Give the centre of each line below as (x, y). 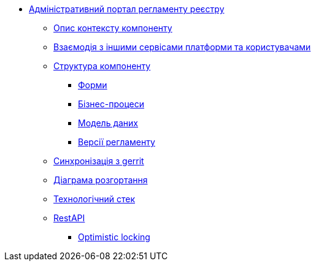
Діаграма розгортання (101, 180)
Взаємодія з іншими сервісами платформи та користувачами (182, 47)
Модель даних (108, 123)
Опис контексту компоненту (113, 28)
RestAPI (69, 218)
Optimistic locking (114, 237)
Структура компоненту (102, 66)
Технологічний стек (94, 199)
